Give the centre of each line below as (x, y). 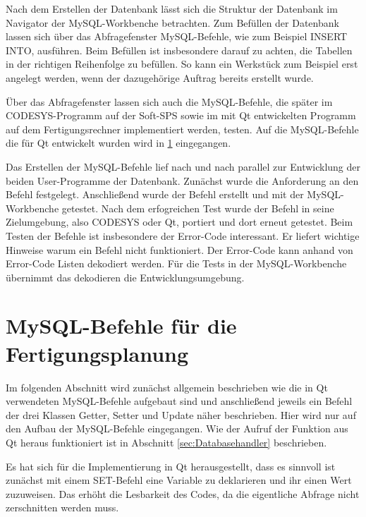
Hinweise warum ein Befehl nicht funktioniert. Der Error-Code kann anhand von (179, 249)
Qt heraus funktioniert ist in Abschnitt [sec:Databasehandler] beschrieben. (166, 442)
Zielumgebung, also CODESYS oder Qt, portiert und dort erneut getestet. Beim (179, 222)
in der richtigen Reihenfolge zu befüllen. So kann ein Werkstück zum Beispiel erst (182, 64)
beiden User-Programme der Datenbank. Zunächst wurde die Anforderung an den (182, 180)
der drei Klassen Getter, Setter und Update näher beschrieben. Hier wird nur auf (181, 414)
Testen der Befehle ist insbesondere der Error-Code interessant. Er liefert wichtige (183, 235)
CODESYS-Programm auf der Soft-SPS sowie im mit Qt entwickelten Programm (181, 115)
